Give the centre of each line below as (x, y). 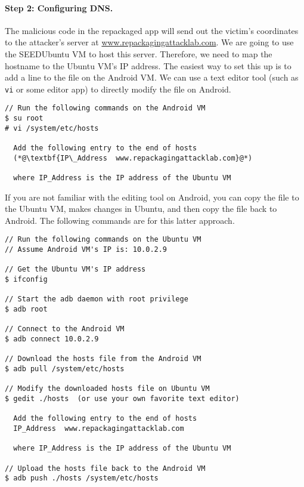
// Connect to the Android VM (65, 329)
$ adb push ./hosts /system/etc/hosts (82, 478)
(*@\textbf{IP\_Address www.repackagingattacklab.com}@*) (133, 158)
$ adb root (26, 309)
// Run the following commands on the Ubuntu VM (103, 240)
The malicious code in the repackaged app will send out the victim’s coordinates (152, 30)
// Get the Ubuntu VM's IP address (75, 269)
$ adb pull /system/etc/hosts (65, 369)
